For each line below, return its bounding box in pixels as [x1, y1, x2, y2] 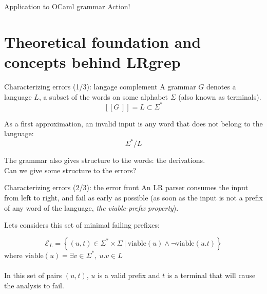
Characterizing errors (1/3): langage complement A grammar [4, 81, 196, 91]
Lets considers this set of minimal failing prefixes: [4, 219, 160, 230]
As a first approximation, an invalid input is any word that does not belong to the [4, 118, 263, 128]
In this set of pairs [4, 270, 62, 281]
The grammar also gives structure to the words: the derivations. [4, 155, 205, 166]
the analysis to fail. [4, 280, 64, 290]
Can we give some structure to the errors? [4, 164, 137, 175]
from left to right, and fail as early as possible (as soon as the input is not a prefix [4, 192, 263, 203]
